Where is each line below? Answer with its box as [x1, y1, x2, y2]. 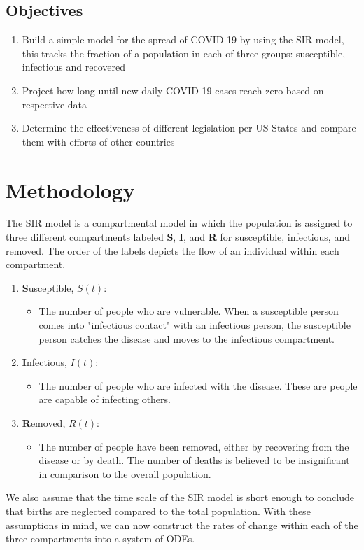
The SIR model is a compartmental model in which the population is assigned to [6, 216, 353, 230]
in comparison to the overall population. [38, 466, 211, 481]
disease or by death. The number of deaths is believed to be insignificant [38, 453, 350, 467]
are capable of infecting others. [38, 392, 171, 407]
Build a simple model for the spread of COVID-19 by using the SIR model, [22, 32, 344, 47]
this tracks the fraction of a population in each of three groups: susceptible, [22, 45, 346, 60]
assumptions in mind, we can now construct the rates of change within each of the [6, 517, 358, 532]
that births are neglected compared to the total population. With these [6, 503, 311, 518]
